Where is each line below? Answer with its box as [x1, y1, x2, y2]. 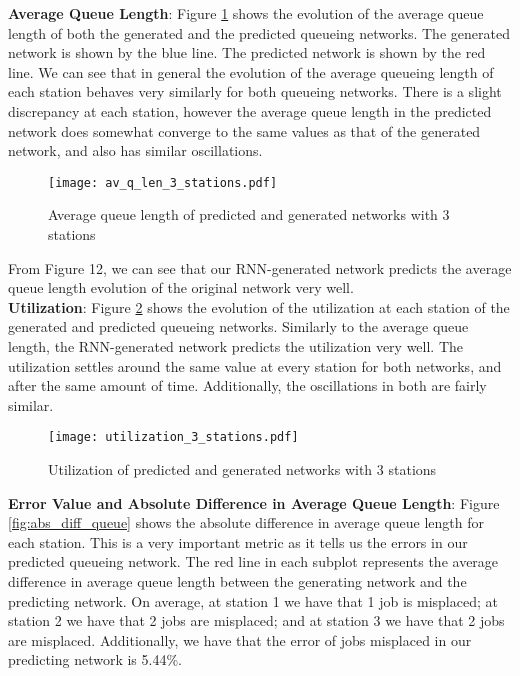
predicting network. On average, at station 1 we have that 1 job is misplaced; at [8, 590, 498, 611]
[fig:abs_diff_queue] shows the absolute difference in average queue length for [8, 512, 485, 533]
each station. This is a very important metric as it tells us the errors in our [8, 531, 468, 552]
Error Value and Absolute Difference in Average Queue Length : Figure [8, 492, 500, 513]
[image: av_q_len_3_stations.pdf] [48, 175, 278, 190]
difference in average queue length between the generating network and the [8, 570, 467, 591]
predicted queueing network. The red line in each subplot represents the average [8, 551, 499, 572]
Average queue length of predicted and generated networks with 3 [48, 204, 450, 225]
